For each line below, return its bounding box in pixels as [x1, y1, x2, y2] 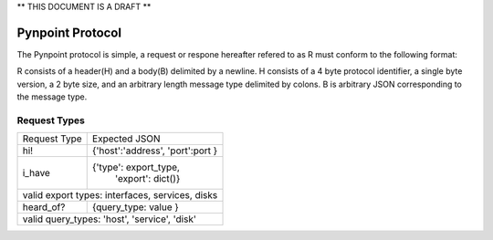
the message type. [16, 91, 88, 102]
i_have [22, 167, 50, 180]
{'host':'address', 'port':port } [91, 144, 218, 157]
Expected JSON [91, 132, 161, 145]
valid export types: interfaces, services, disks [22, 189, 218, 202]
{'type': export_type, [91, 161, 180, 173]
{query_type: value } [91, 201, 180, 214]
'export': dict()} [114, 172, 181, 185]
